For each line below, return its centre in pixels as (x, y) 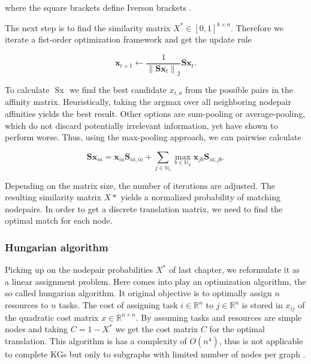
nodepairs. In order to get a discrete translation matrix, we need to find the (144, 208)
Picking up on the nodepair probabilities (79, 270)
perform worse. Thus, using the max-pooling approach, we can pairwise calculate (153, 137)
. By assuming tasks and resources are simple (219, 317)
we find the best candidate (118, 89)
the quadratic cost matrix (52, 317)
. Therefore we (257, 27)
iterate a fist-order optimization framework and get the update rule (128, 39)
